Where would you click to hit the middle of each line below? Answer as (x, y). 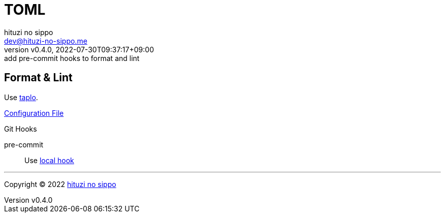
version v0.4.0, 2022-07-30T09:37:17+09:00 (79, 49)
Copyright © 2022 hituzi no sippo (60, 184)
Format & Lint (38, 78)
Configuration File (34, 113)
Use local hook (49, 160)
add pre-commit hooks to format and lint (72, 58)
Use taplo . (21, 97)
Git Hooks (21, 129)
